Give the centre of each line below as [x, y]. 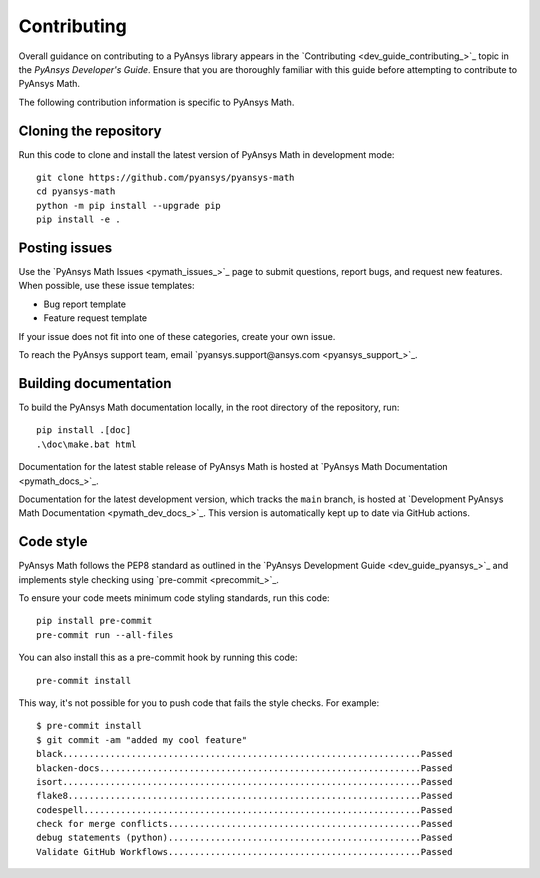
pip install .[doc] [84, 430]
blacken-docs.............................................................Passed [244, 768]
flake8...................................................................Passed [244, 796]
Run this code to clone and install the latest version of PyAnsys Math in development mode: [206, 154]
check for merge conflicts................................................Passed [244, 824]
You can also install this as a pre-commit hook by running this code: [158, 657]
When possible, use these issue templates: [106, 286]
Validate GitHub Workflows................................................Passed [244, 851]
